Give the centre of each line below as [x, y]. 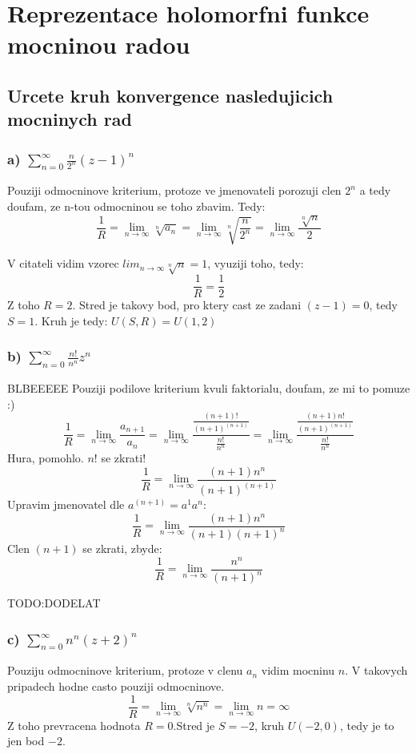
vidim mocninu [298, 670]
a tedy [375, 190]
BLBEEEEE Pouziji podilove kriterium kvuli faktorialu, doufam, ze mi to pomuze [209, 387]
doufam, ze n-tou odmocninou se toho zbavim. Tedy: [136, 206]
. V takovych [376, 670]
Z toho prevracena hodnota [74, 725]
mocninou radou [99, 44]
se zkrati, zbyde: [122, 548]
